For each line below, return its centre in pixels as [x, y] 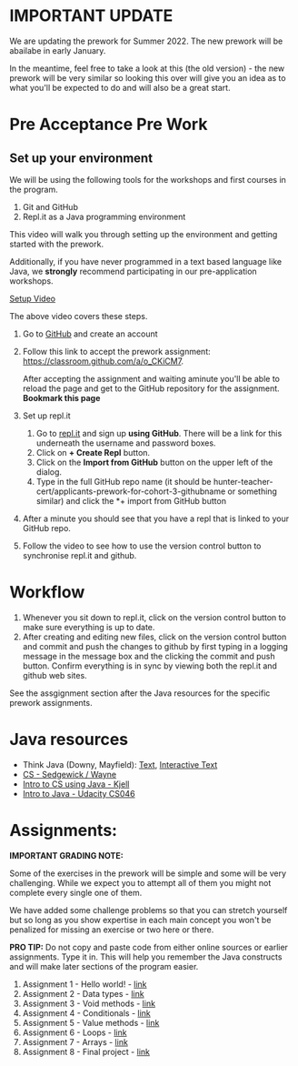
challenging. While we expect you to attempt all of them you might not [140, 882]
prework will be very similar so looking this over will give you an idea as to [148, 77]
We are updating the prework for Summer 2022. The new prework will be [146, 41]
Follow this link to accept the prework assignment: [116, 351]
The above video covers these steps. [79, 316]
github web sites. [55, 675]
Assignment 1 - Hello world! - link [84, 984]
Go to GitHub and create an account [90, 334]
